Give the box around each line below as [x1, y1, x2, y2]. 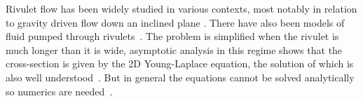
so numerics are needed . [6, 83, 113, 98]
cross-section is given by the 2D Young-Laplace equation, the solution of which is [6, 56, 354, 71]
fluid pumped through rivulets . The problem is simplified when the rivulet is [6, 29, 339, 43]
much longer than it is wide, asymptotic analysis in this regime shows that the [6, 42, 343, 57]
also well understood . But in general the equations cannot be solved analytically [6, 69, 355, 84]
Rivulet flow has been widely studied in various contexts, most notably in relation [6, 1, 357, 15]
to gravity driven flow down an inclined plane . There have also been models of [6, 15, 345, 29]
